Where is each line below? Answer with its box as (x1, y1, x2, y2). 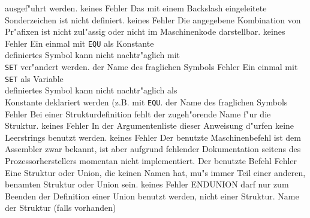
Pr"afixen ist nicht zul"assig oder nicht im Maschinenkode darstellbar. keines (5, 25, 285, 38)
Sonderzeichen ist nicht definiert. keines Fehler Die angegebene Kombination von (5, 13, 301, 26)
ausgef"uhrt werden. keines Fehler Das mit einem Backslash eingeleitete (5, 2, 267, 14)
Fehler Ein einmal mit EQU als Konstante (5, 37, 154, 49)
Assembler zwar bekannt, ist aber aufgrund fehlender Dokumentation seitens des (5, 143, 301, 155)
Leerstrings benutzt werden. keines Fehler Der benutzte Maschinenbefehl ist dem (5, 131, 301, 143)
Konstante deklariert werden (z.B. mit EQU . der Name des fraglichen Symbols (5, 95, 288, 108)
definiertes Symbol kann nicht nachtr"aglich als (5, 84, 177, 96)
